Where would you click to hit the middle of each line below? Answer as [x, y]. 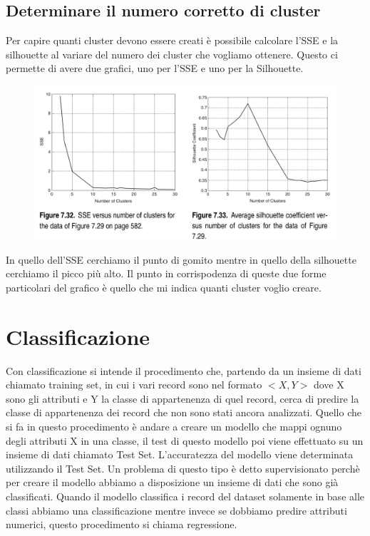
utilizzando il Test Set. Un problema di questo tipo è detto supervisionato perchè [183, 468]
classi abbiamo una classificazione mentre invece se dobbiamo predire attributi [176, 510]
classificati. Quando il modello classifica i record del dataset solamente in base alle [185, 496]
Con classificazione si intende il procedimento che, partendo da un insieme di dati [184, 370]
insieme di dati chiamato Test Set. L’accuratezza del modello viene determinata [180, 454]
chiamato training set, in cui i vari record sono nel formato [134, 385]
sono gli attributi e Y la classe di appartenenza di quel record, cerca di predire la [183, 398]
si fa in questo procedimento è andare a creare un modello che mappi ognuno [174, 426]
